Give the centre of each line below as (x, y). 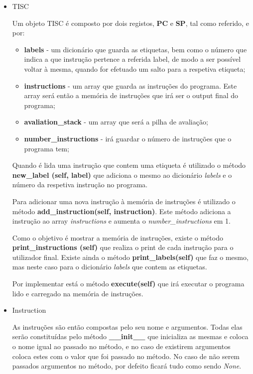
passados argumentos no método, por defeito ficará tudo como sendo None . (127, 366)
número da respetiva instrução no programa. (80, 185)
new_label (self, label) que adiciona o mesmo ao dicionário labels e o (122, 175)
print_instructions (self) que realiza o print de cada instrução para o (123, 247)
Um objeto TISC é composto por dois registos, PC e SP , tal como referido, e (130, 23)
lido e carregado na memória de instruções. (78, 293)
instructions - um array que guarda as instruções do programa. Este (130, 85)
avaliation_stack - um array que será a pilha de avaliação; (116, 122)
